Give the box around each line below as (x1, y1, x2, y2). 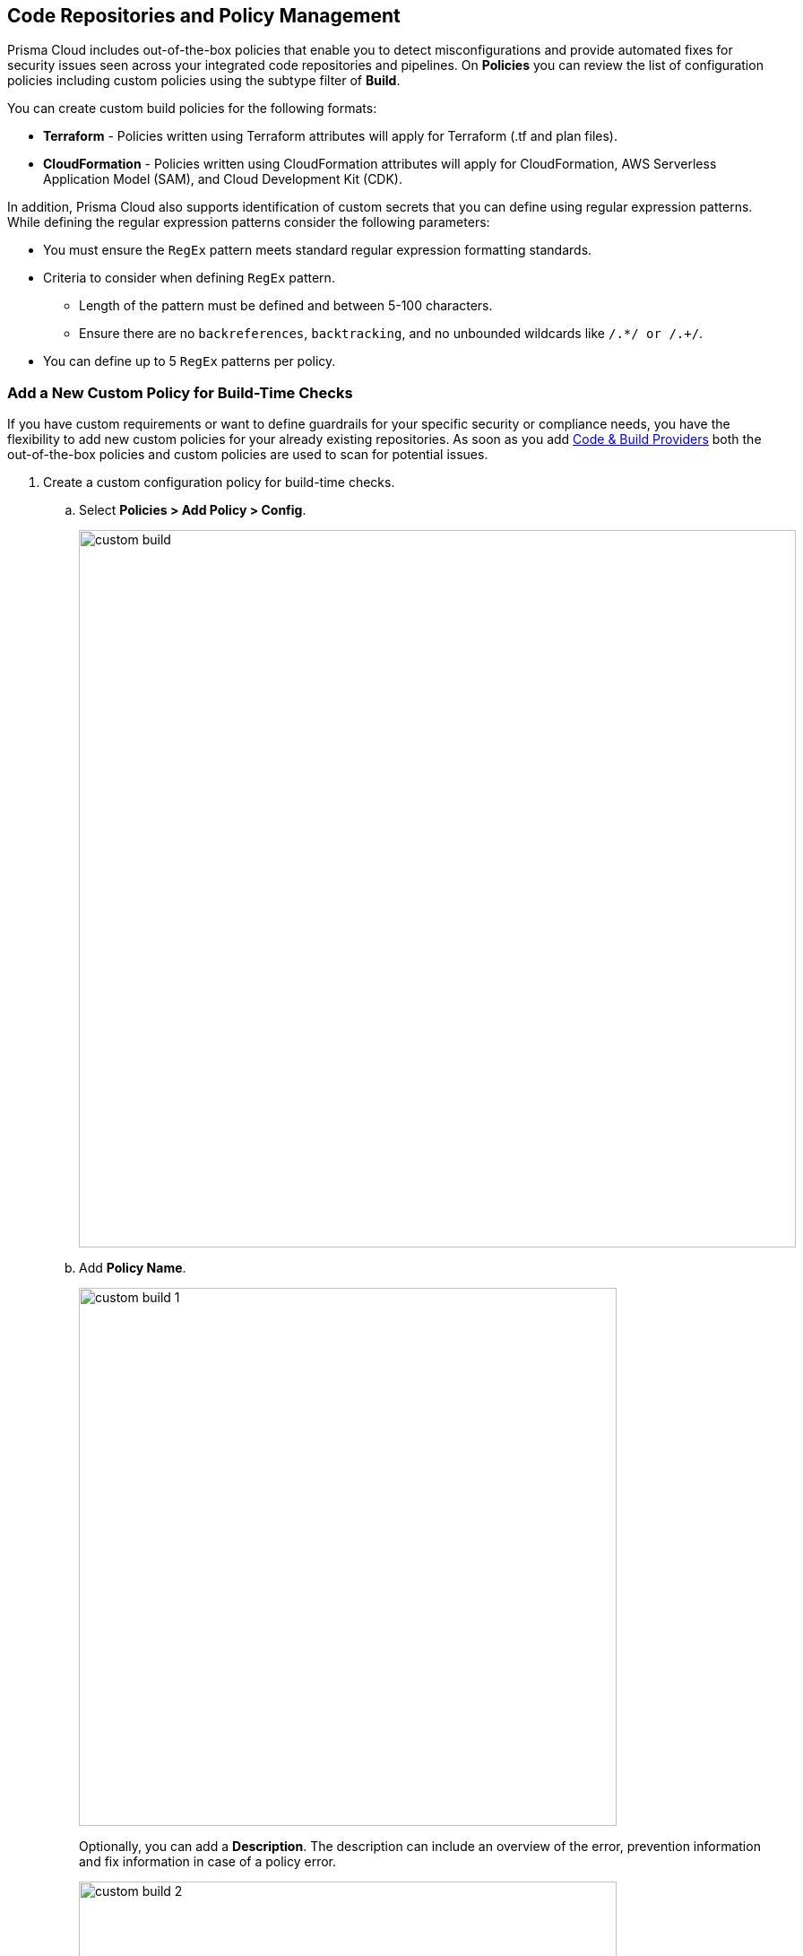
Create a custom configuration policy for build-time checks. (43, 474, 395, 491)
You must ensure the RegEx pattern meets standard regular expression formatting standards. (43, 242, 592, 258)
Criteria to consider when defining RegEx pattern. (43, 270, 335, 286)
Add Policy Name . (79, 1260, 186, 1276)
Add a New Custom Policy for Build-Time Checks (7, 383, 353, 402)
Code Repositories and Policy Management (7, 4, 401, 27)
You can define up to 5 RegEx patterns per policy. (43, 353, 336, 369)
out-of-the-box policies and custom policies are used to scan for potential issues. (7, 447, 488, 463)
